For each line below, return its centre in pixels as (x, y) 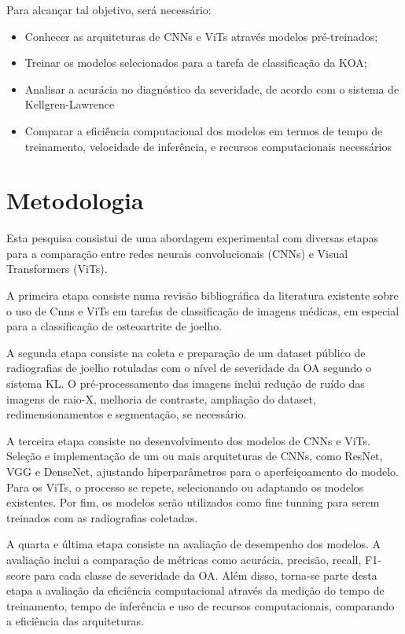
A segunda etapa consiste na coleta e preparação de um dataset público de (186, 352)
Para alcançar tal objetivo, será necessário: (109, 9)
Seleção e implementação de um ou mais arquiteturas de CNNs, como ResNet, (195, 456)
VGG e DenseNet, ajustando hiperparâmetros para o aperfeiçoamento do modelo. (202, 471)
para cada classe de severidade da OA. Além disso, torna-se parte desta (206, 575)
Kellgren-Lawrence (70, 104)
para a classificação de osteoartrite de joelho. (114, 326)
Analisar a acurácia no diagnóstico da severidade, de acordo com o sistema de (212, 88)
